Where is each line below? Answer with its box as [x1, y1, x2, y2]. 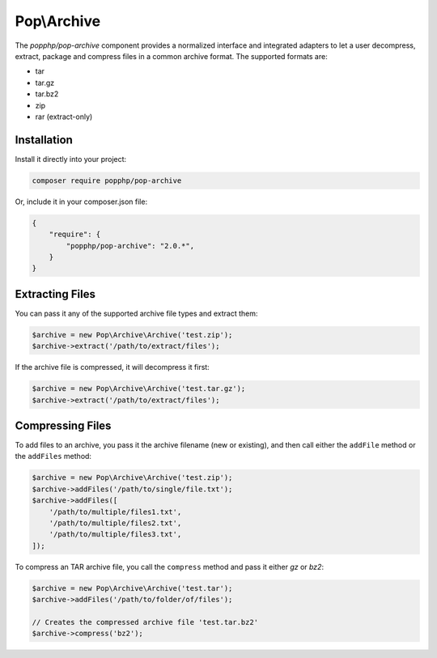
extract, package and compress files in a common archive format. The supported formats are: [15, 51, 328, 61]
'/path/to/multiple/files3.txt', [49, 530, 182, 539]
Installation [15, 133, 73, 146]
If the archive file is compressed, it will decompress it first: [15, 363, 210, 372]
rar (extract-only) [35, 112, 93, 121]
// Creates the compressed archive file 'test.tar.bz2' [32, 618, 259, 626]
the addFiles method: [15, 452, 92, 461]
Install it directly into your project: [15, 154, 127, 163]
